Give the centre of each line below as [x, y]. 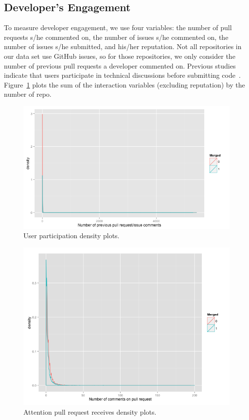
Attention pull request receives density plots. [90, 411]
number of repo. [28, 94]
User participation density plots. [71, 236]
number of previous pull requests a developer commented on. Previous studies [120, 65]
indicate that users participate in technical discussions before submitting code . [122, 75]
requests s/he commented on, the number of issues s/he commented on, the [116, 37]
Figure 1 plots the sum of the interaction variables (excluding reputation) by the [124, 84]
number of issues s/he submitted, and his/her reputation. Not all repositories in [123, 46]
